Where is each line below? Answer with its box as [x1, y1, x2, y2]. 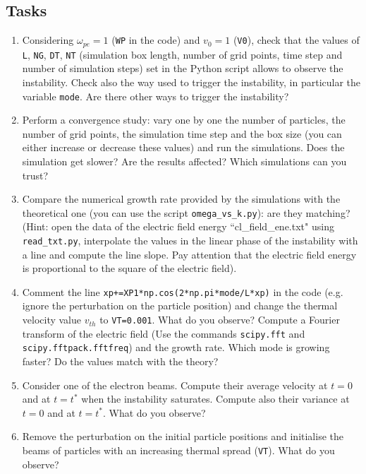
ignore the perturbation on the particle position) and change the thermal [22, 298, 338, 313]
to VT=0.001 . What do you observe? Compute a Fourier [99, 312, 340, 327]
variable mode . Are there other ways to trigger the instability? [22, 88, 289, 103]
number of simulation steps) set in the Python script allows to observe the [22, 61, 343, 76]
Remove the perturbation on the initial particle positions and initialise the [22, 429, 343, 444]
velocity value [22, 312, 82, 327]
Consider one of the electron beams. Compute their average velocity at [22, 377, 328, 392]
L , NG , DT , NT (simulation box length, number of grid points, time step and [22, 47, 343, 61]
